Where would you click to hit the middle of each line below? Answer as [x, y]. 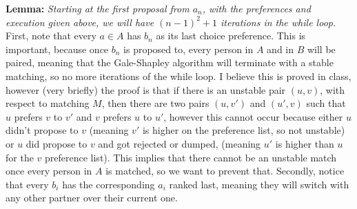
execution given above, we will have [80, 22]
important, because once [57, 49]
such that [326, 103]
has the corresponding [109, 184]
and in [280, 49]
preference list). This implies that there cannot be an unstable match [191, 157]
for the [20, 157]
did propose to [57, 143]
